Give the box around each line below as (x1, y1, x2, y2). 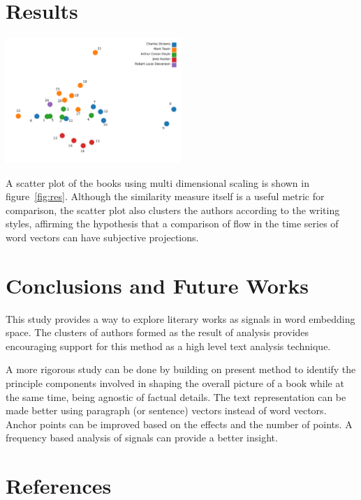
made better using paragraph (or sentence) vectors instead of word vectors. (6, 403, 327, 418)
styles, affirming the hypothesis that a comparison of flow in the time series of (6, 216, 339, 231)
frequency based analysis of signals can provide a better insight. (6, 430, 278, 445)
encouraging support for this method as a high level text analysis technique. (6, 338, 331, 353)
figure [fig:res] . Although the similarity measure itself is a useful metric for (6, 189, 325, 204)
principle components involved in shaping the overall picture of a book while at (6, 376, 344, 391)
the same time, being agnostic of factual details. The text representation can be (6, 389, 346, 404)
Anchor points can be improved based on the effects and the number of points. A (6, 416, 353, 431)
